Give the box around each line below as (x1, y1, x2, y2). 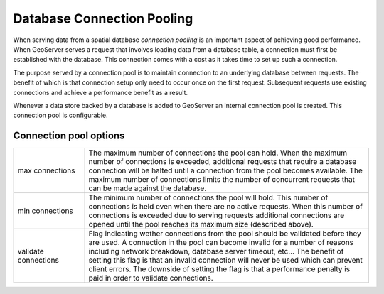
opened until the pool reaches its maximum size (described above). (88, 219, 314, 229)
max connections (17, 165, 75, 175)
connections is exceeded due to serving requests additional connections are (88, 210, 345, 220)
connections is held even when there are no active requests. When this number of (88, 202, 363, 212)
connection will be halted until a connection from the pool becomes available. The (88, 165, 363, 175)
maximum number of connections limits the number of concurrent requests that (88, 175, 356, 185)
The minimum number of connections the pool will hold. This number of (88, 192, 329, 202)
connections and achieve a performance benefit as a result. (13, 88, 188, 97)
